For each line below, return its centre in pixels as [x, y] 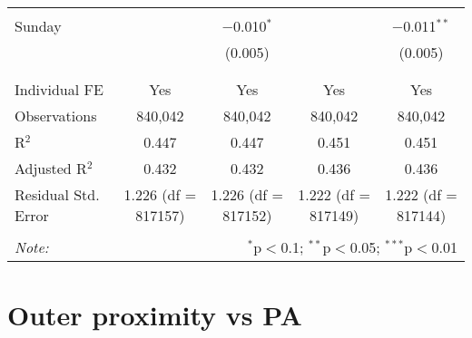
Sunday [38, 26]
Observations [56, 116]
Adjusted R [51, 168]
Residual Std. [57, 194]
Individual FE [59, 89]
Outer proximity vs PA [155, 315]
